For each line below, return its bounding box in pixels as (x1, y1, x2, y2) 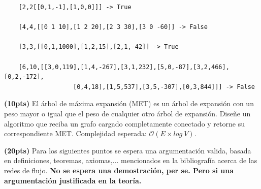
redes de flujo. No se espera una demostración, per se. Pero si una (4, 165, 234, 175)
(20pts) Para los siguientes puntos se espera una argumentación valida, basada (4, 145, 251, 155)
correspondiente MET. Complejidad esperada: (4, 128, 147, 139)
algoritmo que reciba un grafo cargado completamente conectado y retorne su (4, 118, 245, 129)
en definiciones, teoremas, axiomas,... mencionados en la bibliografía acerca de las (4, 155, 257, 166)
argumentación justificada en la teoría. (4, 175, 142, 185)
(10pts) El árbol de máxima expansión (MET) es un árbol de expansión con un (4, 98, 254, 109)
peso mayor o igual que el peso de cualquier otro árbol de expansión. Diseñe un (4, 108, 251, 118)
